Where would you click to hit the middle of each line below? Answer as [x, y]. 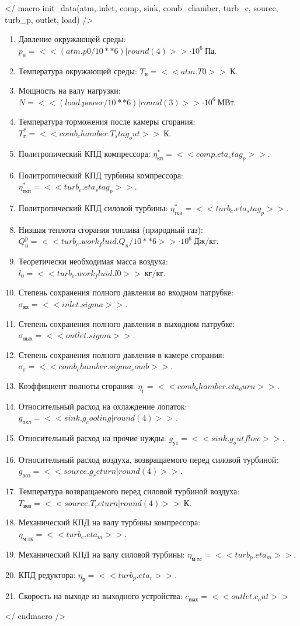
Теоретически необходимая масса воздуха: [93, 261]
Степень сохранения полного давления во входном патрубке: [126, 292]
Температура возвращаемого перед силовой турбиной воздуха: [129, 491]
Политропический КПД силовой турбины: [93, 207]
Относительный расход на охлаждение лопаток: [103, 406]
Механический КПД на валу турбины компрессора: [109, 522]
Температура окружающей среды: [78, 70]
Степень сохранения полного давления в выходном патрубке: [127, 323]
